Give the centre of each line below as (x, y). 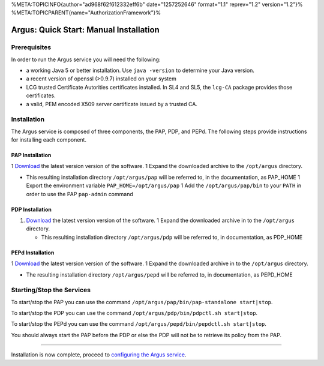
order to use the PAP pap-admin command (79, 194)
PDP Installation (31, 209)
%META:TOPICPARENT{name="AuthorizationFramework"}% (86, 13)
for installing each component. (49, 140)
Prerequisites (31, 47)
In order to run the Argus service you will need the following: (86, 59)
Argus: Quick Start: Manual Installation (85, 30)
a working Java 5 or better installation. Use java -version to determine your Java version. (140, 70)
